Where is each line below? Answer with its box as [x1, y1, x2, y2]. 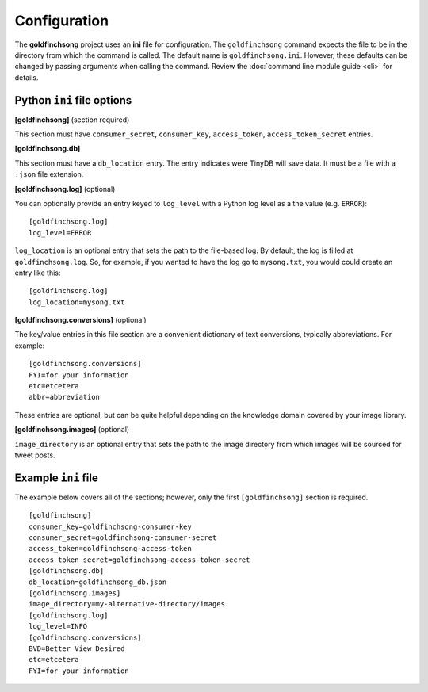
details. [14, 72, 39, 82]
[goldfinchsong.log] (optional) [14, 184, 116, 193]
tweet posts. [14, 450, 55, 460]
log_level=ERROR [29, 228, 92, 237]
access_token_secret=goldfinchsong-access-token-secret [29, 555, 250, 564]
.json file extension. [14, 170, 84, 179]
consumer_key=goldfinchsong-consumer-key [29, 522, 192, 531]
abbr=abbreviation [29, 392, 101, 402]
